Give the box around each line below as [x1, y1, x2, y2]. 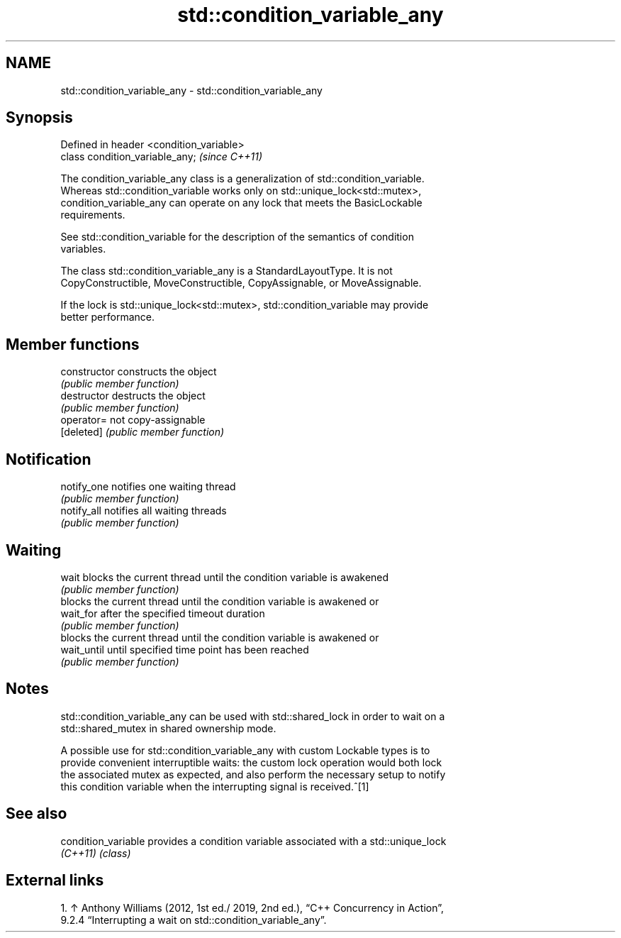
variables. [60, 243, 106, 255]
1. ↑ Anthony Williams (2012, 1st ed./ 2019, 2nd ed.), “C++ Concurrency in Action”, [60, 901, 444, 914]
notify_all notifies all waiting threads [60, 504, 227, 517]
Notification [6, 450, 91, 468]
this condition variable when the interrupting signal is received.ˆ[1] [60, 780, 369, 793]
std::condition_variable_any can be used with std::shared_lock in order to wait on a [60, 710, 445, 722]
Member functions [6, 335, 140, 353]
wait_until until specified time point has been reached [60, 643, 309, 656]
